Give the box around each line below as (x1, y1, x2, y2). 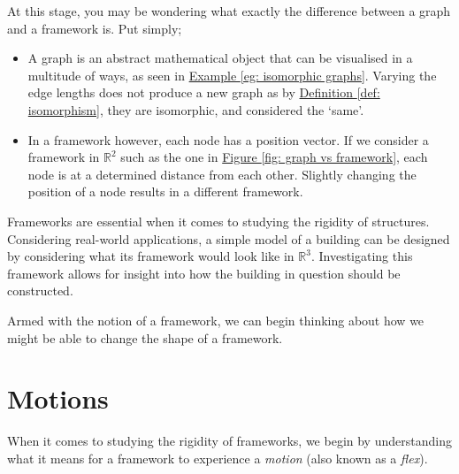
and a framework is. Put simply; (7, 19, 182, 37)
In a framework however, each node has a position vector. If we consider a (27, 130, 429, 149)
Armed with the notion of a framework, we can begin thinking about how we (7, 310, 425, 329)
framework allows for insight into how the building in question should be (7, 264, 401, 282)
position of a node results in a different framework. (27, 182, 303, 201)
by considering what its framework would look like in (7, 247, 295, 265)
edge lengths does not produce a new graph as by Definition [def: (27, 83, 380, 102)
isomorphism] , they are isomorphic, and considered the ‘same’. (27, 100, 364, 119)
